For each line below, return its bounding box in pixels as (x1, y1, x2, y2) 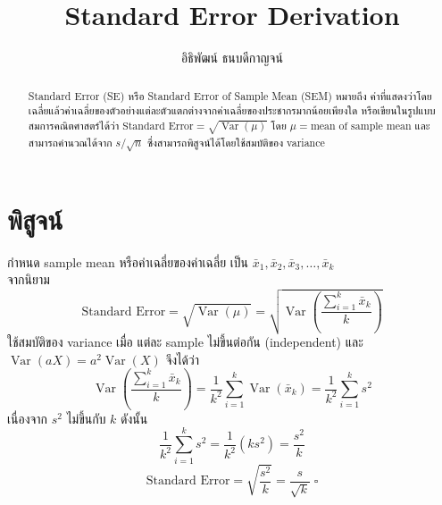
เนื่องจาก (7, 408, 48, 427)
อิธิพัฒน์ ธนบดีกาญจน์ (181, 48, 283, 67)
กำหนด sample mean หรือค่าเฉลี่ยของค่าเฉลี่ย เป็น (7, 252, 249, 271)
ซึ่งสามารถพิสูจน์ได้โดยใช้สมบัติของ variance (146, 134, 325, 149)
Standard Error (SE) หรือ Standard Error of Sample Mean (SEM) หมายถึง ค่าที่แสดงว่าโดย (28, 88, 432, 103)
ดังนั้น (121, 408, 148, 427)
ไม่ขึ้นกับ (66, 408, 106, 427)
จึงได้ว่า (165, 349, 200, 368)
